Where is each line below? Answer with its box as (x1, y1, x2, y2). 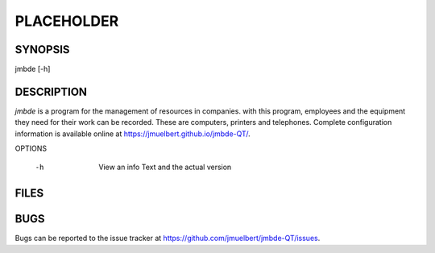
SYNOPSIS (14, 43, 70, 56)
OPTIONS (14, 143, 48, 153)
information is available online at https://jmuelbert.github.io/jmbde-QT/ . (14, 129, 251, 139)
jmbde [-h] (14, 64, 51, 74)
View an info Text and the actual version (98, 162, 232, 172)
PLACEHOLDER (14, 12, 119, 30)
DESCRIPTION (14, 85, 88, 98)
